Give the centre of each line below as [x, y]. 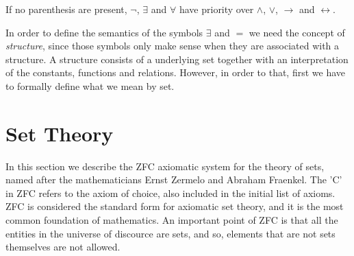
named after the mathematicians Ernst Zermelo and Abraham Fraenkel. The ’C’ [174, 179]
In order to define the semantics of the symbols [104, 32]
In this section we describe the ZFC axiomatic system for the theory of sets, [165, 166]
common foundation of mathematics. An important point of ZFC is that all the [172, 220]
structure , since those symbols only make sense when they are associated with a [173, 46]
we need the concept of [297, 32]
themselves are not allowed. [63, 247]
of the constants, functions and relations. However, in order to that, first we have [176, 72]
